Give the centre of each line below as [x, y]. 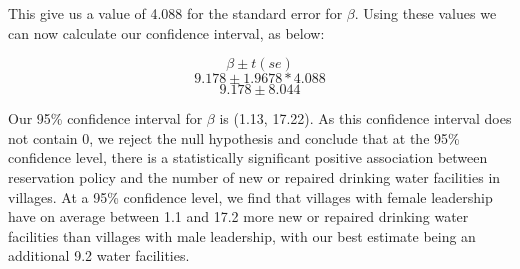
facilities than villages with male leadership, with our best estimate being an [242, 235]
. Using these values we [425, 13]
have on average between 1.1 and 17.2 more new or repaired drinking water [238, 216]
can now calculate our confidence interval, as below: [166, 32]
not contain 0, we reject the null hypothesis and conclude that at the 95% [234, 137]
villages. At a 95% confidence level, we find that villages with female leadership [250, 196]
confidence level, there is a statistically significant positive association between [248, 157]
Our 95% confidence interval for [105, 118]
